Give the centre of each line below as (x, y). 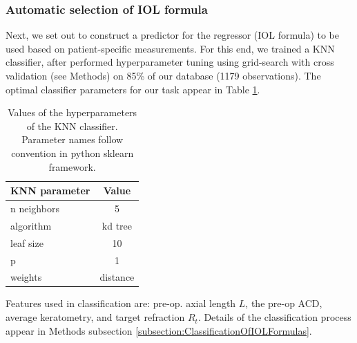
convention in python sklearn (73, 152)
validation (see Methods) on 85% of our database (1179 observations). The (163, 75)
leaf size (27, 242)
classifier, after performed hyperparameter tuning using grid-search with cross (170, 62)
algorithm (31, 225)
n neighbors (35, 208)
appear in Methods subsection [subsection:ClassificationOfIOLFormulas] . (159, 330)
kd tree (117, 225)
